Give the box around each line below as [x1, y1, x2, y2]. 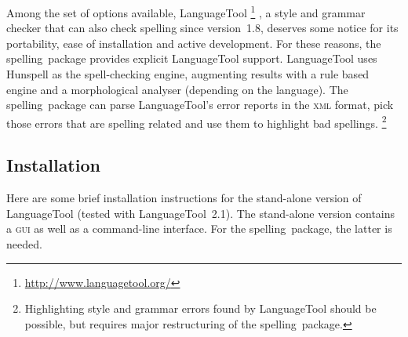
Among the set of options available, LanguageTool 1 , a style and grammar [6, 2, 366, 20]
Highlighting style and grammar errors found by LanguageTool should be [24, 300, 377, 317]
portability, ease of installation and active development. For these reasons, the [6, 34, 381, 51]
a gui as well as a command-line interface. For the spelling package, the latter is [6, 220, 392, 237]
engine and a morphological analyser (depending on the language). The [6, 81, 348, 97]
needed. [6, 236, 42, 252]
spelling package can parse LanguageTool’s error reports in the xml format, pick [6, 96, 394, 113]
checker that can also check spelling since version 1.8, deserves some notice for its [6, 20, 399, 36]
